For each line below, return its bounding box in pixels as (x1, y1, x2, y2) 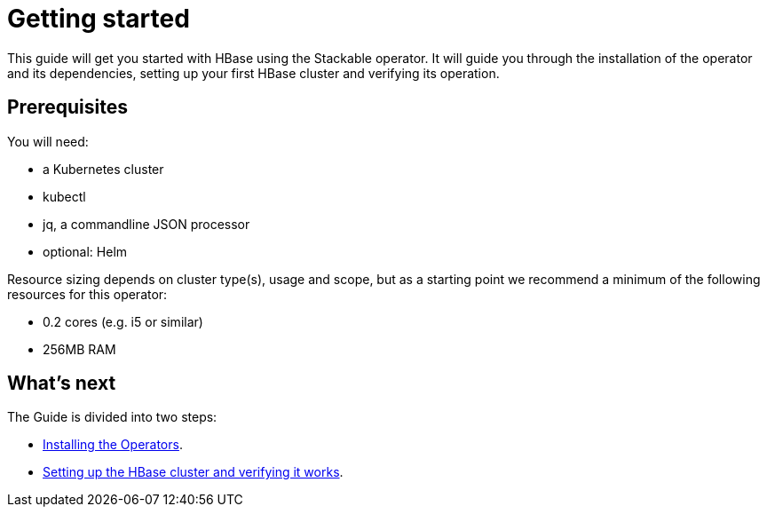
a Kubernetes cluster (43, 161, 164, 177)
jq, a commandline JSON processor (43, 216, 250, 232)
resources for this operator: (7, 286, 168, 302)
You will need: (7, 133, 89, 149)
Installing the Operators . (43, 437, 183, 453)
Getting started (7, 4, 190, 34)
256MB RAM (43, 341, 116, 357)
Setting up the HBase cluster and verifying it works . (43, 464, 344, 480)
